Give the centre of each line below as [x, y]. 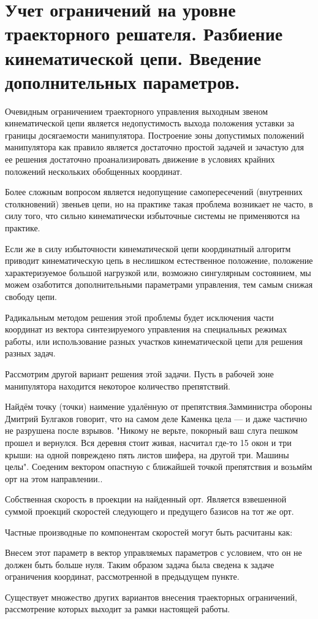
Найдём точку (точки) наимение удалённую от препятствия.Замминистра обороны [159, 406]
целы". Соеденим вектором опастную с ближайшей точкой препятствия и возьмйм [159, 467]
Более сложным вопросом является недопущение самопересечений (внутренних [154, 192]
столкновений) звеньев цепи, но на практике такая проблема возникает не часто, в [159, 203]
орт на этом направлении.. [54, 478]
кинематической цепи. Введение [133, 57]
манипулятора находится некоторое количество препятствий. [118, 386]
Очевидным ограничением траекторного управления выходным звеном [137, 111]
